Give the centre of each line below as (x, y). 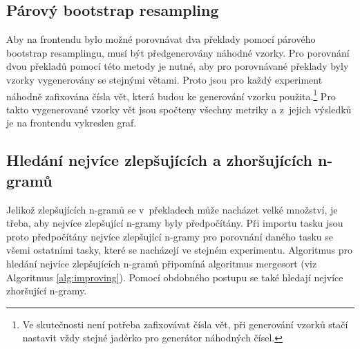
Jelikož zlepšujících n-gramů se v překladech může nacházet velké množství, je (172, 209)
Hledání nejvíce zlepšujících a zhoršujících (159, 160)
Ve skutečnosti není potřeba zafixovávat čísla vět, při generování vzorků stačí (185, 324)
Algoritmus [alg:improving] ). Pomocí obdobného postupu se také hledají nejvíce (175, 277)
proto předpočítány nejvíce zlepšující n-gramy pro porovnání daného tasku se (170, 236)
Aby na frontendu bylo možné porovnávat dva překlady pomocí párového (161, 39)
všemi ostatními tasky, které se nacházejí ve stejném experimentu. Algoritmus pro (180, 250)
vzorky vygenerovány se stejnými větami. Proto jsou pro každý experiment (164, 79)
